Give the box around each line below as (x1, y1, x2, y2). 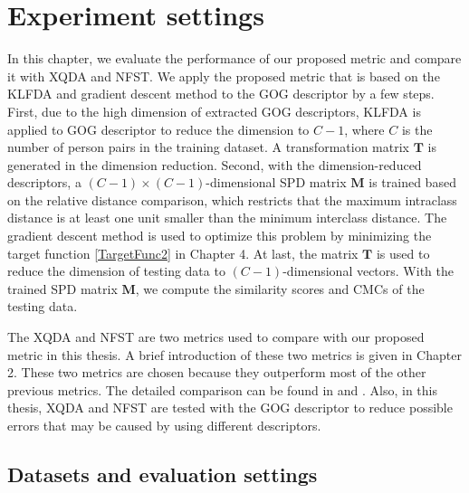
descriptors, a (7, 173, 81, 192)
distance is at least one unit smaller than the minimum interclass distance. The (7, 208, 447, 227)
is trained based (368, 173, 456, 192)
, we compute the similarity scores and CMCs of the (135, 279, 425, 298)
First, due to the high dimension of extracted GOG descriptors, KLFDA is (7, 101, 421, 120)
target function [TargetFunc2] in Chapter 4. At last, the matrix (7, 243, 359, 262)
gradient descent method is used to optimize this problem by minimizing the (7, 226, 432, 245)
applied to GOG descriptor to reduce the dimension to (7, 119, 310, 138)
